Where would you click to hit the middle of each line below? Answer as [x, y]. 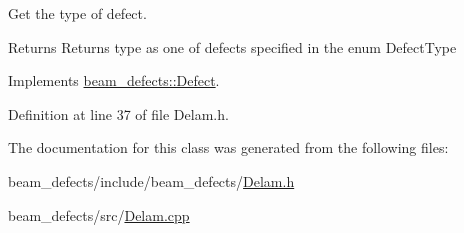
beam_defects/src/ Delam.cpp [99, 214]
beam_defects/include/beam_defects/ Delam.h [151, 180]
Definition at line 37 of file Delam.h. [118, 113]
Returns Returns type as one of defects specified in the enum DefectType [232, 46]
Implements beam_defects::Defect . [114, 80]
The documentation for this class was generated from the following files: [228, 147]
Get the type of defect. [77, 13]
